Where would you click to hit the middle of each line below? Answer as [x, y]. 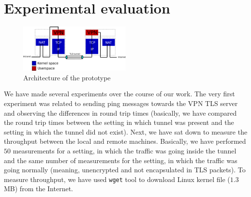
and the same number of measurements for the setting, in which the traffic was [121, 160]
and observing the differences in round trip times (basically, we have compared [120, 113]
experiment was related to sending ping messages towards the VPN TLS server [121, 103]
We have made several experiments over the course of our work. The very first [119, 94]
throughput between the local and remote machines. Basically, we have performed [125, 141]
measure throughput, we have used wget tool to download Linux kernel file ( [117, 179]
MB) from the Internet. [38, 189]
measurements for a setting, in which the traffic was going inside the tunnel [125, 150]
